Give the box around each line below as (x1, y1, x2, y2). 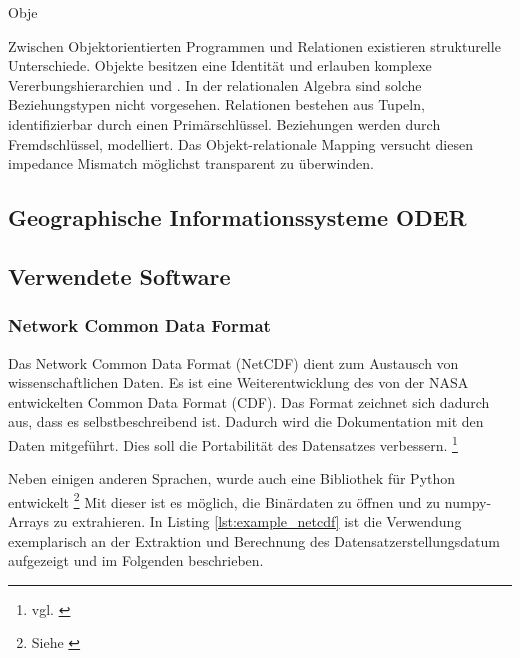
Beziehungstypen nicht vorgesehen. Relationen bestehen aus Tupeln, (8, 94, 425, 115)
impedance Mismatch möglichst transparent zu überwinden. (8, 153, 374, 174)
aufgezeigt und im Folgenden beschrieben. (8, 550, 264, 571)
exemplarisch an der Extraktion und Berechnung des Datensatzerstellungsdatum (8, 530, 500, 551)
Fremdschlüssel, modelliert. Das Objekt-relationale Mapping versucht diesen (8, 133, 473, 154)
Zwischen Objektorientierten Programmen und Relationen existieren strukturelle (8, 35, 501, 56)
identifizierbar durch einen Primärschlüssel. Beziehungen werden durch (8, 113, 441, 134)
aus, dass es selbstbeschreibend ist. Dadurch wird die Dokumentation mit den (8, 411, 484, 432)
